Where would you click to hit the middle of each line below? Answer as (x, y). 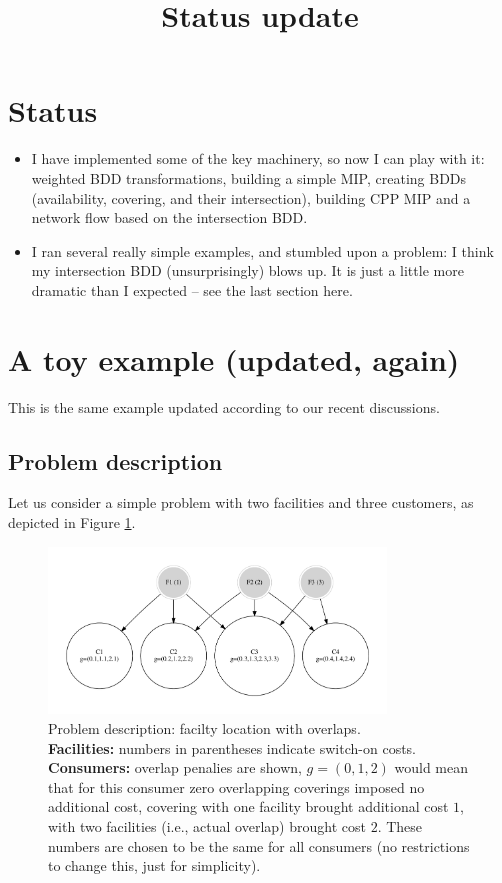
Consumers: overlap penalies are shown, (175, 767)
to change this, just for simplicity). (154, 865)
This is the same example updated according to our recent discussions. (224, 406)
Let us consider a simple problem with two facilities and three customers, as (241, 502)
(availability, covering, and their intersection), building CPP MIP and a (251, 197)
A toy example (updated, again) (234, 358)
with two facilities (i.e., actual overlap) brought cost (207, 825)
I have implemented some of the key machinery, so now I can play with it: (258, 158)
